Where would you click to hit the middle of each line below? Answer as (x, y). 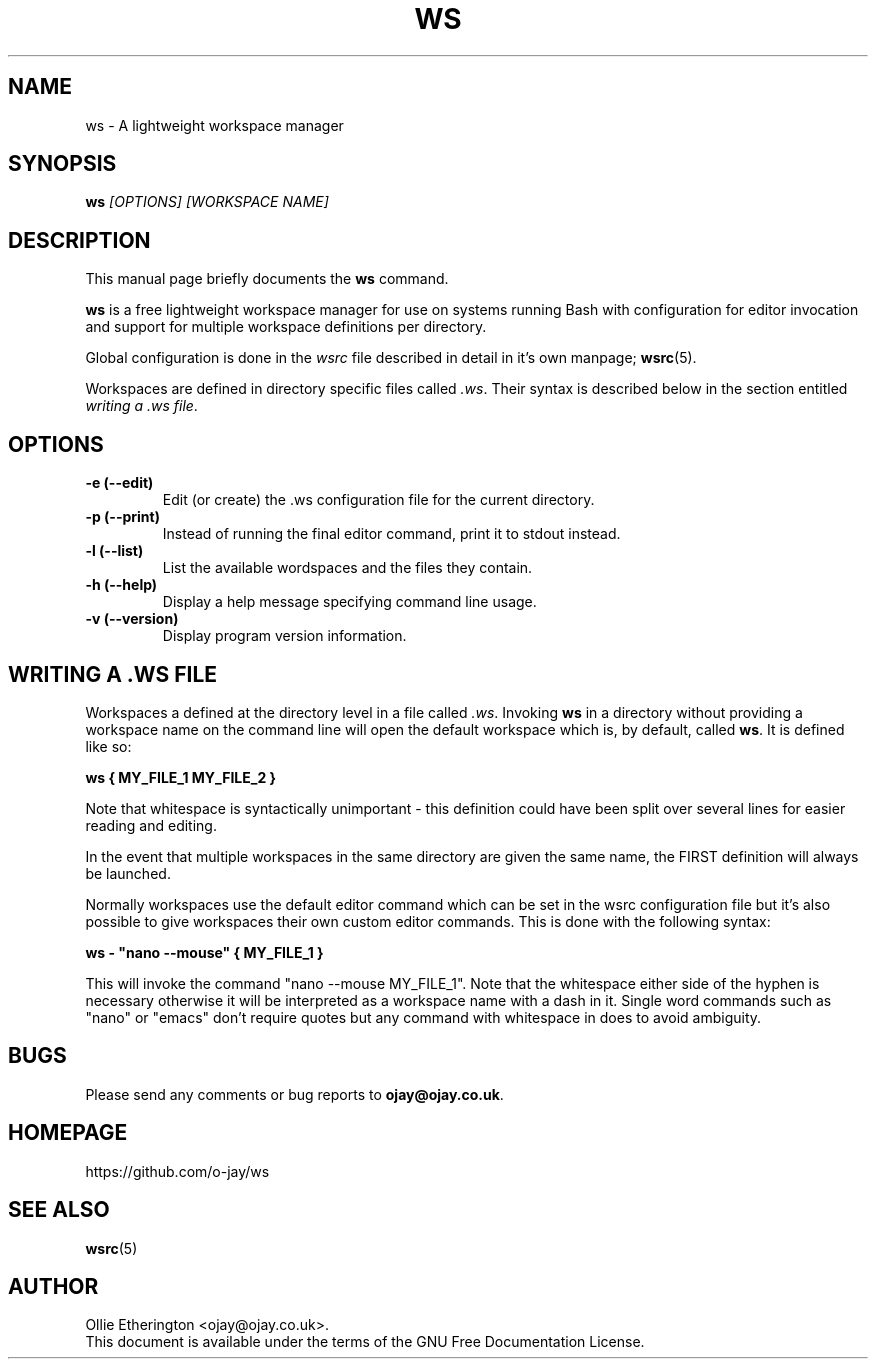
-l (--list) (114, 551)
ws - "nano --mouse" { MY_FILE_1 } (204, 952)
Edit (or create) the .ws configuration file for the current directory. (378, 500)
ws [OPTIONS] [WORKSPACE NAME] (207, 202)
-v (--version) (132, 619)
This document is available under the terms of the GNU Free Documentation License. (365, 1342)
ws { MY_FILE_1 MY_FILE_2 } (181, 777)
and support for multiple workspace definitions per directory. (286, 327)
